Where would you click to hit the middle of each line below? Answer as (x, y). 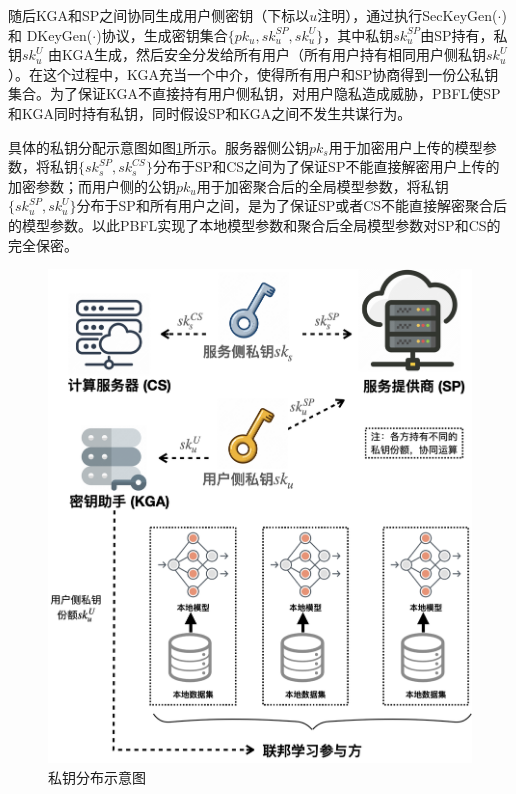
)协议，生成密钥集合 (162, 34)
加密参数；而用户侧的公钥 (92, 185)
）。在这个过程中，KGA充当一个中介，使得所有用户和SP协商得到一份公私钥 (253, 73)
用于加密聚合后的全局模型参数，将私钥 (322, 185)
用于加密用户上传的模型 (405, 146)
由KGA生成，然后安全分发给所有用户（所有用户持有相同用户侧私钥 (267, 54)
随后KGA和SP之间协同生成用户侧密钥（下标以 (159, 15)
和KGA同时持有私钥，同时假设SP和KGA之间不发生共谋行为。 (210, 112)
